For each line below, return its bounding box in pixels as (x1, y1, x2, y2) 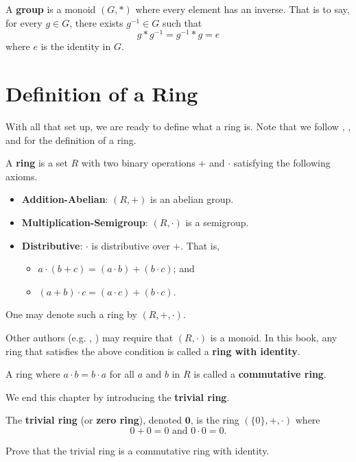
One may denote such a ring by (5, 307, 137, 321)
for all (109, 367, 134, 381)
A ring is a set (5, 156, 68, 170)
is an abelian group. (150, 192, 234, 206)
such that (163, 15, 202, 29)
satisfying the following (233, 156, 331, 170)
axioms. (5, 169, 38, 183)
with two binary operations (81, 156, 195, 170)
